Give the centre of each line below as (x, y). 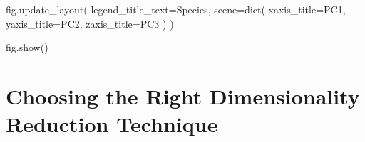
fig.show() (27, 47)
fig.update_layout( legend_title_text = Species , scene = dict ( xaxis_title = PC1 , (176, 9)
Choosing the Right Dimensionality (183, 95)
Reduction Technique (112, 124)
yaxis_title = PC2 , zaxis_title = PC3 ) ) (90, 23)
